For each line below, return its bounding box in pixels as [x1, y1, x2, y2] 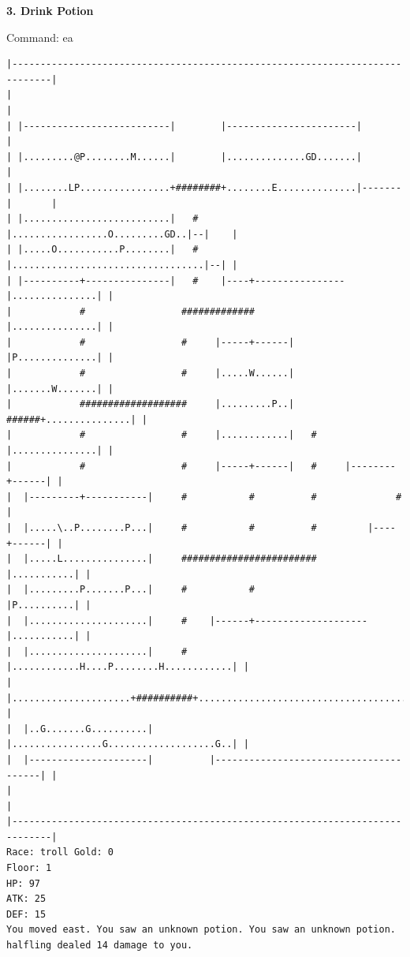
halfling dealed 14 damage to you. [6, 940, 193, 951]
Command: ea [6, 28, 73, 45]
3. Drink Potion [6, 2, 94, 18]
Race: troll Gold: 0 [6, 847, 114, 858]
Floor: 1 [6, 862, 52, 874]
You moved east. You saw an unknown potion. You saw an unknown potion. [6, 924, 396, 936]
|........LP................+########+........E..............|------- [17, 181, 402, 193]
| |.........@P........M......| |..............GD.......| [6, 151, 363, 163]
